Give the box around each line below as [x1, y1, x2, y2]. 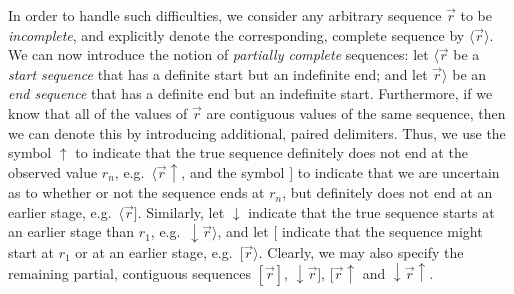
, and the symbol [181, 161, 285, 182]
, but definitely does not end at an [282, 182, 493, 203]
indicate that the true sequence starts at [248, 201, 495, 222]
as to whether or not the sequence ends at [8, 182, 265, 203]
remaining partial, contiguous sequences [8, 262, 251, 283]
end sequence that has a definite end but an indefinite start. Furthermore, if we [8, 83, 493, 104]
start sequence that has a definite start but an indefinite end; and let [8, 63, 428, 84]
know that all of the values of [8, 102, 188, 123]
